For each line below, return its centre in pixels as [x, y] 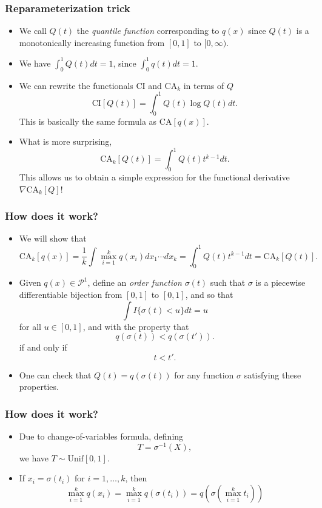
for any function [204, 374]
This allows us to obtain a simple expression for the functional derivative [154, 177]
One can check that [55, 374]
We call [33, 31]
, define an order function [135, 282]
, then [136, 478]
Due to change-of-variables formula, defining [101, 436]
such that [228, 282]
